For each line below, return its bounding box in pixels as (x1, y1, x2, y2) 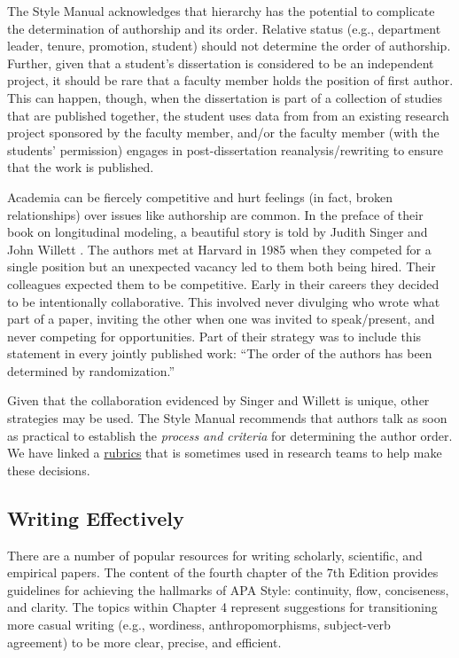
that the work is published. (7, 158, 154, 176)
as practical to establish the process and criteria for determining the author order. (7, 426, 453, 444)
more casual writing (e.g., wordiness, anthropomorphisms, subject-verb (7, 615, 391, 634)
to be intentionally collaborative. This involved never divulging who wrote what (7, 292, 440, 310)
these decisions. (7, 460, 90, 479)
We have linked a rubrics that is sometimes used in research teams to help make (7, 443, 442, 462)
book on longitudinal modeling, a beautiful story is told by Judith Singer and (7, 223, 428, 241)
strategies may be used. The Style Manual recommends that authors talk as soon (7, 409, 447, 427)
